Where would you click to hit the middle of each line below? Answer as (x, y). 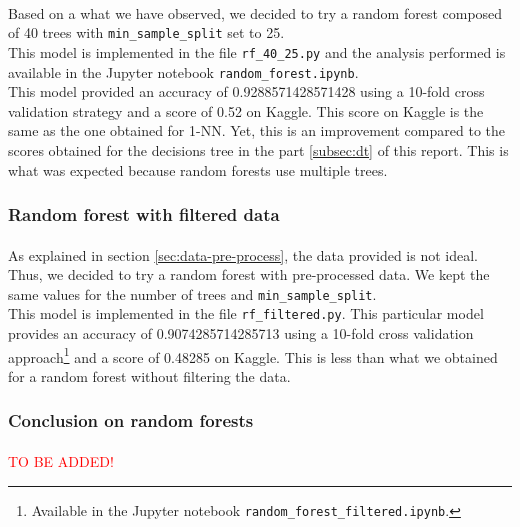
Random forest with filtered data (144, 214)
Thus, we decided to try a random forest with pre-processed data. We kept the (249, 274)
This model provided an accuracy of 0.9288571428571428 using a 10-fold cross (246, 91)
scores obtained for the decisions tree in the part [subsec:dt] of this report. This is (258, 149)
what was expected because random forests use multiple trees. (198, 169)
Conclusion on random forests (131, 420)
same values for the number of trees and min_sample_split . (192, 293)
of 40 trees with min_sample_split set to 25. (146, 32)
